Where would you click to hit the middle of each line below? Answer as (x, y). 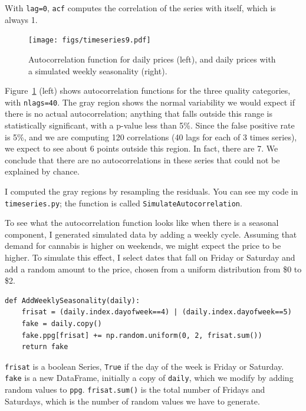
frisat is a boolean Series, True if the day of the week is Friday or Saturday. (144, 366)
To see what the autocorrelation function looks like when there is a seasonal (142, 223)
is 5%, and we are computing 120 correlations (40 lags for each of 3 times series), (151, 137)
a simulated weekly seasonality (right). (98, 70)
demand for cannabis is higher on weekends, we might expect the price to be (143, 246)
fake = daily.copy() (62, 323)
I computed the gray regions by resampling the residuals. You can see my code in (152, 191)
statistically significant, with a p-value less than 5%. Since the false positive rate (150, 125)
